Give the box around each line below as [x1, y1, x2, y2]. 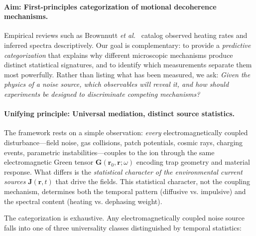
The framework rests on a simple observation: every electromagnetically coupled [4, 127, 248, 138]
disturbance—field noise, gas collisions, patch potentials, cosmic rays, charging [4, 137, 243, 147]
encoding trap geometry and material [136, 157, 250, 167]
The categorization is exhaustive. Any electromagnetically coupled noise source [4, 213, 245, 223]
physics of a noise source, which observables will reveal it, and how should [4, 79, 229, 89]
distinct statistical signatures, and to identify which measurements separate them [4, 59, 252, 70]
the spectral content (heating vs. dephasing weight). [4, 196, 162, 206]
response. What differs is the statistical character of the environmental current [4, 166, 243, 177]
